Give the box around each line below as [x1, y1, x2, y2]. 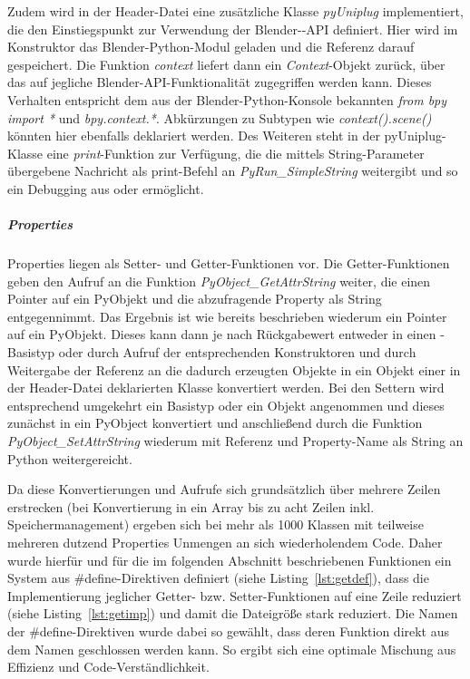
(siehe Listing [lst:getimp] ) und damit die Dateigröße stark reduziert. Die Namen [7, 604, 458, 623]
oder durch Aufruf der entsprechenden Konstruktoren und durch [58, 343, 416, 362]
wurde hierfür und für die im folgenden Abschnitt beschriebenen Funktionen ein [7, 550, 452, 569]
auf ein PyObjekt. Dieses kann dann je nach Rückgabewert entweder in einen [7, 325, 436, 344]
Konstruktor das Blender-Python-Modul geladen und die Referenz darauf [7, 37, 415, 56]
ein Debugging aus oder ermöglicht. [7, 179, 204, 198]
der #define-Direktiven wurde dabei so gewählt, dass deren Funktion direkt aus [7, 621, 450, 640]
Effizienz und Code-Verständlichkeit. [7, 657, 210, 676]
